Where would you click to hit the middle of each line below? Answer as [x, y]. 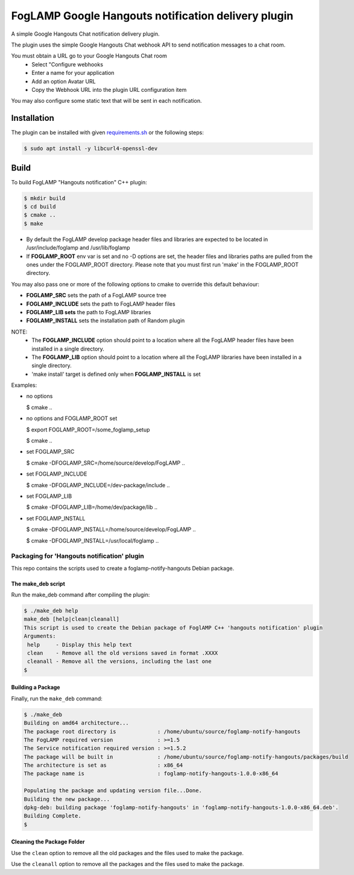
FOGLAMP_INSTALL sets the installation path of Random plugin [106, 321]
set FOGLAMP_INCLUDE [57, 474]
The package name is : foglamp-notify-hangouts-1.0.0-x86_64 [151, 774]
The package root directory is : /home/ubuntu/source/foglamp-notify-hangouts [162, 731]
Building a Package [36, 687]
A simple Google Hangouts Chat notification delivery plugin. [85, 34]
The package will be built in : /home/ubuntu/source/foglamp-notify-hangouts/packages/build [186, 757]
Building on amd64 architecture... [76, 723]
